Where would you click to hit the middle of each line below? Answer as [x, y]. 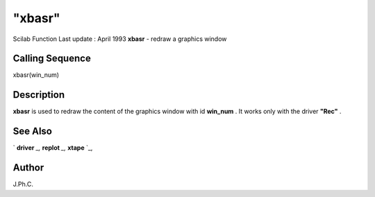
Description [39, 95]
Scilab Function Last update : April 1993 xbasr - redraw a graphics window [120, 39]
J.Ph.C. [23, 185]
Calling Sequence [52, 59]
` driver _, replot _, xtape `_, [53, 148]
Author [28, 168]
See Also [32, 131]
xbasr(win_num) [36, 75]
